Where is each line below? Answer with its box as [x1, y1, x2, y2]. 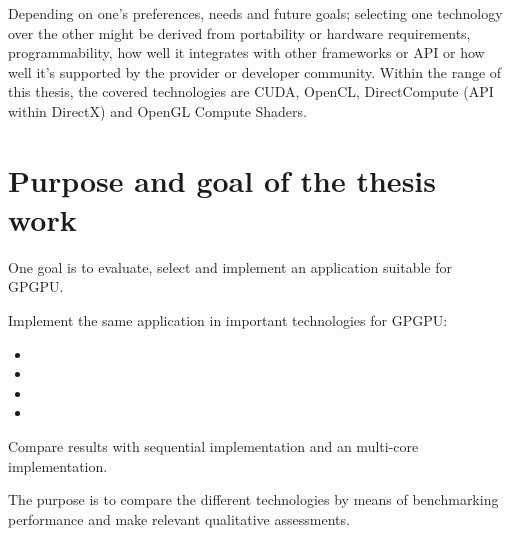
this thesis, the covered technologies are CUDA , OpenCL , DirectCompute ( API [8, 81, 494, 102]
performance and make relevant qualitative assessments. [8, 508, 350, 529]
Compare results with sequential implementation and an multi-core [8, 436, 419, 457]
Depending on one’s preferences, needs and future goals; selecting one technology [8, 3, 503, 23]
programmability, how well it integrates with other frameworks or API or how [8, 42, 485, 63]
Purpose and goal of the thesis [8, 159, 436, 200]
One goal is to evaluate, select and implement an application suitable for [8, 256, 452, 277]
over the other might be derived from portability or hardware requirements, [8, 22, 471, 43]
